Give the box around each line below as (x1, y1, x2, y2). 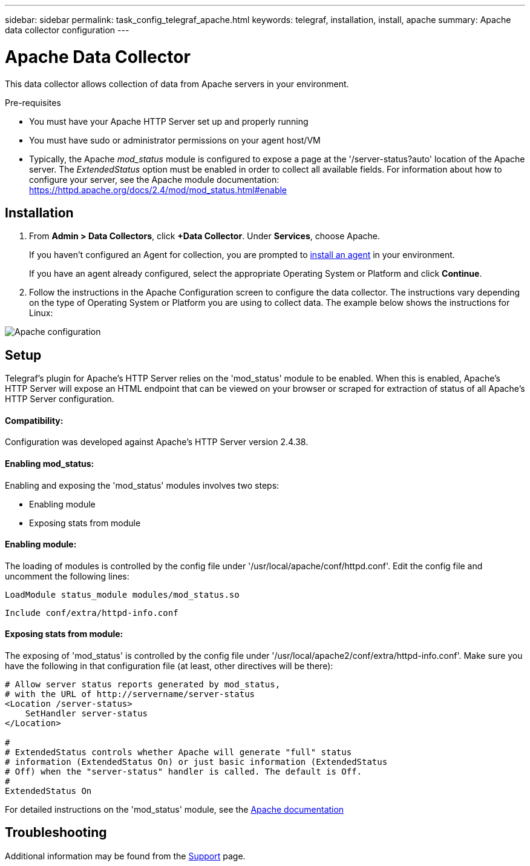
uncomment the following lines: (5, 570, 129, 581)
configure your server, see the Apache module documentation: (29, 174, 280, 185)
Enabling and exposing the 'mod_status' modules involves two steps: (5, 480, 280, 491)
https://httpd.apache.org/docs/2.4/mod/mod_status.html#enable (29, 184, 287, 195)
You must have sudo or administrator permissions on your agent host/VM (29, 134, 321, 145)
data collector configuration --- (5, 25, 129, 35)
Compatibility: (5, 415, 64, 426)
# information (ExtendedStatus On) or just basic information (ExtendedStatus (5, 757, 388, 767)
